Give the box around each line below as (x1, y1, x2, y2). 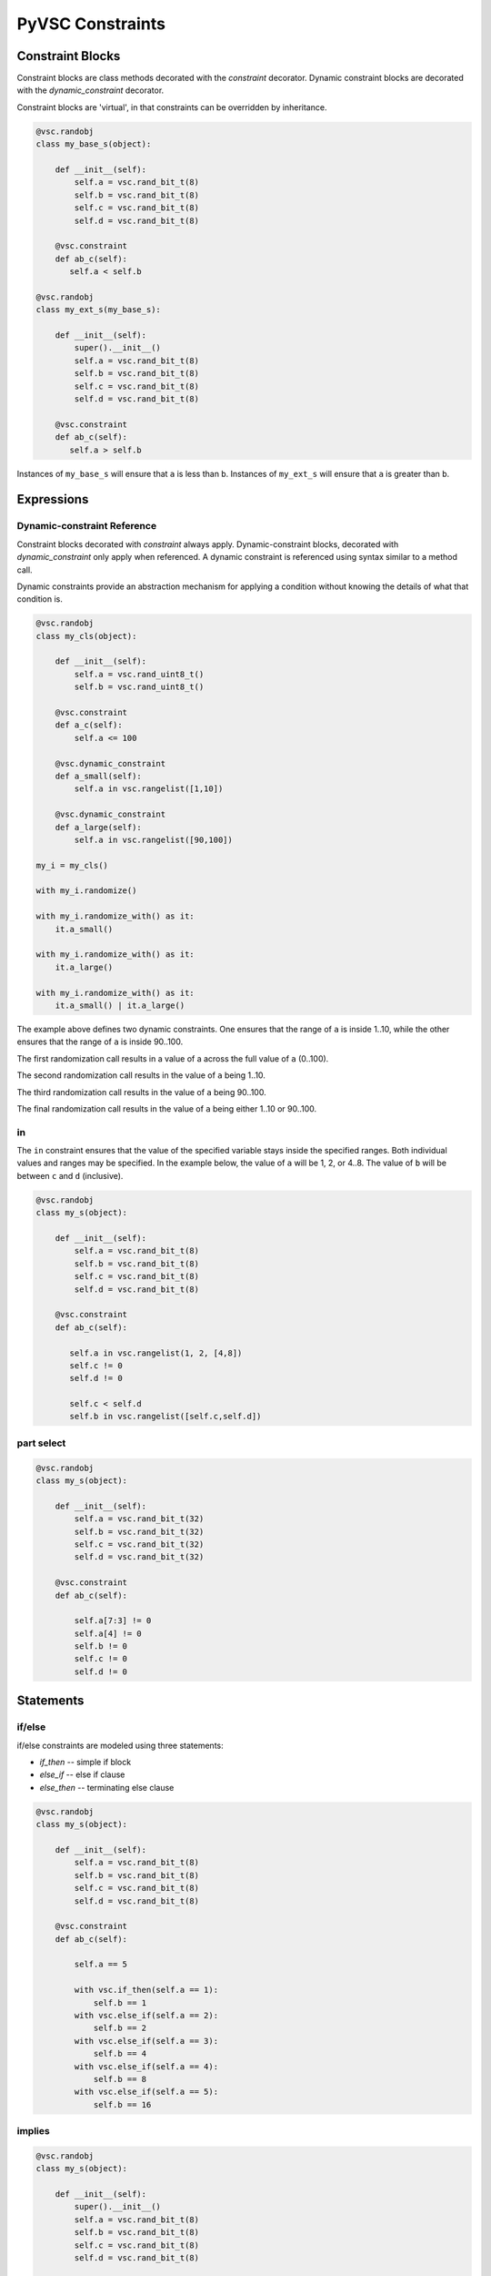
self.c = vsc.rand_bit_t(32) (74, 1539, 205, 1550)
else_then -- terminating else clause (39, 1782, 175, 1793)
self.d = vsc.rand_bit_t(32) (74, 1552, 205, 1562)
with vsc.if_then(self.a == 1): (74, 1985, 218, 1996)
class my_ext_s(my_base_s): (35, 305, 161, 315)
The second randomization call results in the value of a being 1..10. (16, 1070, 266, 1081)
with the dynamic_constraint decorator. (16, 85, 165, 96)
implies (16, 2125, 50, 2138)
